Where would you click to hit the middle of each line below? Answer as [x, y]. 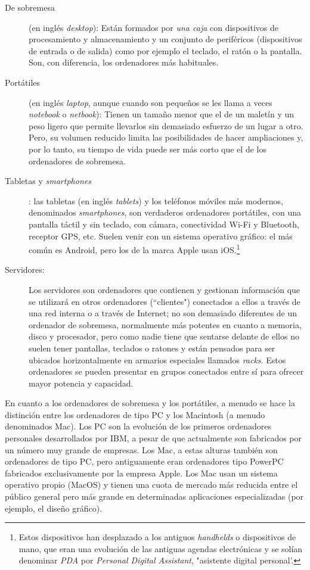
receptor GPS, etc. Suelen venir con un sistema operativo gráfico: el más [161, 236]
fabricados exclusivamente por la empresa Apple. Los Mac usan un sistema [141, 473]
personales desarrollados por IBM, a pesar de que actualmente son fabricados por [154, 438]
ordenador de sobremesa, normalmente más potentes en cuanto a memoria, [165, 324]
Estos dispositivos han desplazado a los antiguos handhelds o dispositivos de [157, 537]
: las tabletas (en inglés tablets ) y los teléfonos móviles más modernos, [156, 200]
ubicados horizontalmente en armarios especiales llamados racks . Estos [157, 359]
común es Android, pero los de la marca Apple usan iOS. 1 [134, 249]
